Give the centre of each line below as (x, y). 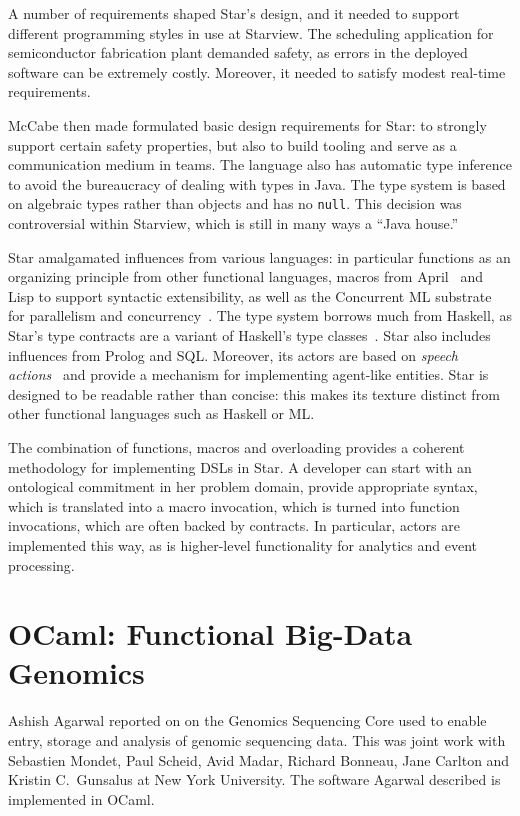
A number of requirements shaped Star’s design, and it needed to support (234, 13)
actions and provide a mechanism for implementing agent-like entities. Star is (248, 374)
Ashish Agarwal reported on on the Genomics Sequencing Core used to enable (247, 720)
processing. (41, 564)
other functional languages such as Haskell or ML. (161, 413)
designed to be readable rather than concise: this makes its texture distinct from (254, 393)
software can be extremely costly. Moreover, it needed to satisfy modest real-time (257, 71)
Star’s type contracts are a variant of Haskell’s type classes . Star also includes (249, 334)
